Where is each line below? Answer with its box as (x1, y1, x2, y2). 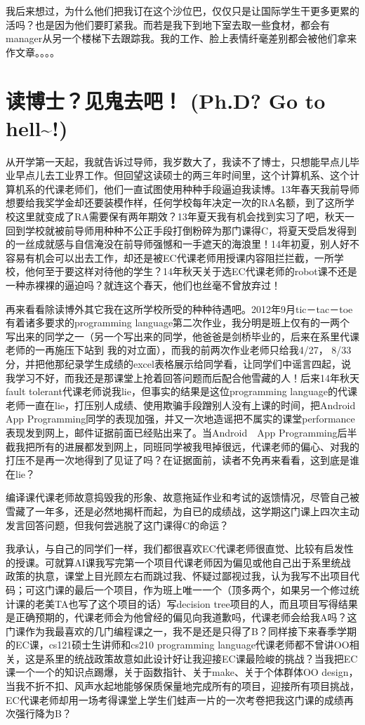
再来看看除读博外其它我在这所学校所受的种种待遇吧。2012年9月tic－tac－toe (6, 301, 353, 316)
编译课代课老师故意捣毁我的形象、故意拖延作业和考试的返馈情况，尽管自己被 (6, 490, 359, 505)
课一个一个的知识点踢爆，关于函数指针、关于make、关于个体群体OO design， (6, 665, 359, 679)
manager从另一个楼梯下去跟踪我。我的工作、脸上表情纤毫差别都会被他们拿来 (6, 31, 357, 46)
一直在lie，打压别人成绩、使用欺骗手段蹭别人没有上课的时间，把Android (25, 397, 356, 412)
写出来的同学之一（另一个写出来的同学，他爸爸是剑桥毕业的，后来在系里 (6, 328, 340, 343)
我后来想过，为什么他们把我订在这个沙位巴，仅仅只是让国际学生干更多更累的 (6, 4, 359, 18)
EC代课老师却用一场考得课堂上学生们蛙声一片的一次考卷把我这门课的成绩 (6, 692, 344, 707)
